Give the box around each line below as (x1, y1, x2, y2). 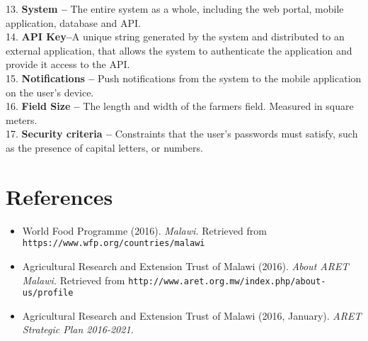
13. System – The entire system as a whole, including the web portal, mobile (6, 1, 344, 16)
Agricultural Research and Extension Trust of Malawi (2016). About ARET (22, 258, 349, 273)
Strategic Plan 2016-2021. (22, 322, 134, 337)
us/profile (22, 288, 74, 298)
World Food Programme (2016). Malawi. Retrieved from (22, 223, 267, 237)
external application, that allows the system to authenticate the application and (6, 43, 352, 57)
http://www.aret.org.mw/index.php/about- (128, 276, 326, 286)
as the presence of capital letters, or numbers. (6, 140, 203, 155)
